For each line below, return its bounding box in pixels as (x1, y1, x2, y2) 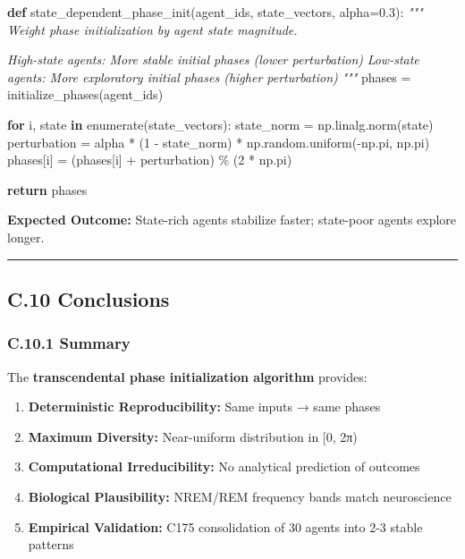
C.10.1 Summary (7, 332, 131, 354)
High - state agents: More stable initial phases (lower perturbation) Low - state (7, 50, 419, 69)
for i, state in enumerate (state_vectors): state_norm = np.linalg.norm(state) (7, 114, 434, 133)
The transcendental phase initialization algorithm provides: (7, 367, 368, 385)
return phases (7, 180, 88, 199)
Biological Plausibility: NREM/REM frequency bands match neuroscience (28, 487, 452, 505)
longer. (7, 227, 45, 246)
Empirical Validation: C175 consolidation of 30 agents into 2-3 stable (28, 517, 423, 536)
